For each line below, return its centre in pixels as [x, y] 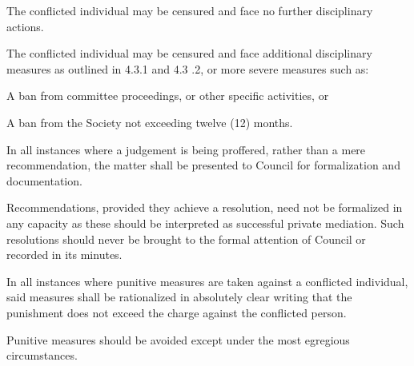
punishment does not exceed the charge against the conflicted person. [177, 312]
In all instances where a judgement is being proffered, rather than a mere [186, 149]
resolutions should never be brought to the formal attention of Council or [186, 239]
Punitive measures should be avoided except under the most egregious [178, 339]
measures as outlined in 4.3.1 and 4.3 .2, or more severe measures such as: [188, 68]
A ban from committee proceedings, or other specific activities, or [168, 95]
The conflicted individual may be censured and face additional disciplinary [189, 53]
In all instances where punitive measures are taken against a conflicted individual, [207, 281]
